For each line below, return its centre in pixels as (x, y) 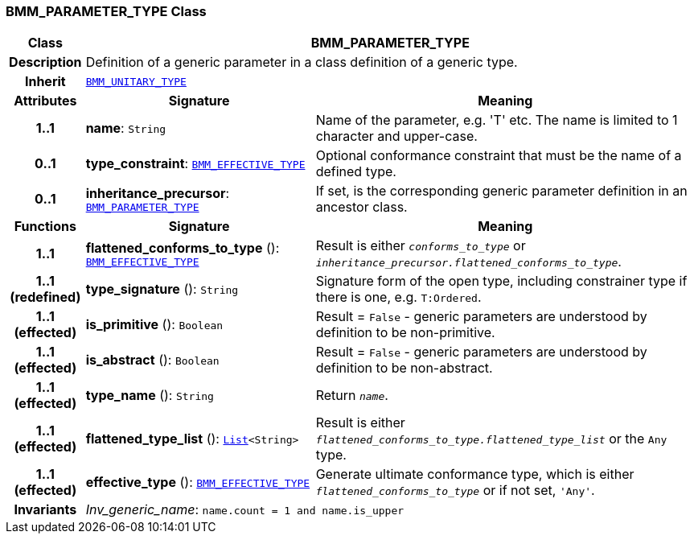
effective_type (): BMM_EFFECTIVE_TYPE (198, 482)
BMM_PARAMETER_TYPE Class (106, 11)
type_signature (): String (162, 289)
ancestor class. (361, 207)
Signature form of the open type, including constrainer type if (501, 281)
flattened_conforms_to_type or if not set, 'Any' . (455, 491)
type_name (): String (150, 396)
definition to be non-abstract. (404, 368)
